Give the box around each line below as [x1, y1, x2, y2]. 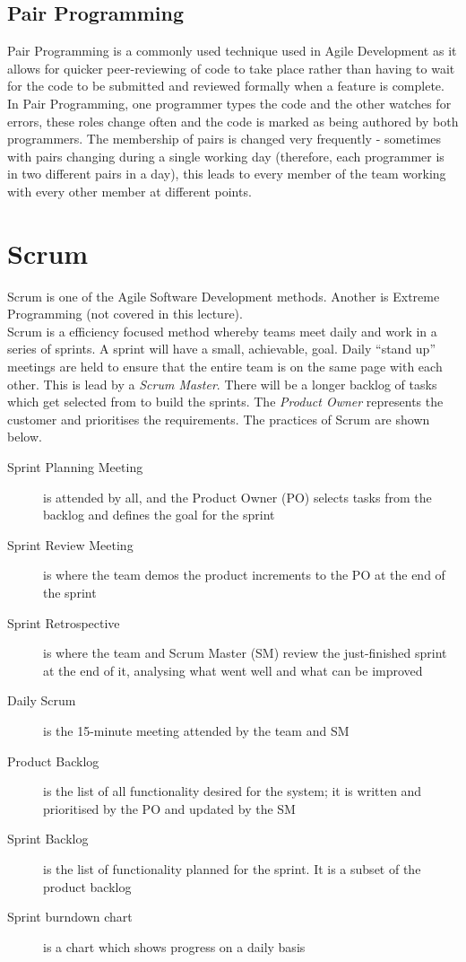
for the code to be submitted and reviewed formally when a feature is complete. [7, 76, 444, 95]
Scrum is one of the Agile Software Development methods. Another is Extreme [7, 286, 440, 305]
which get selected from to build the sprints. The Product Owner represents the [7, 392, 444, 411]
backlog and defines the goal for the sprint [43, 505, 275, 524]
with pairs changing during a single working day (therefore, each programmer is [7, 146, 444, 165]
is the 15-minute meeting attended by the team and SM [43, 721, 349, 739]
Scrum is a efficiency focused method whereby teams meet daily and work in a [7, 321, 437, 340]
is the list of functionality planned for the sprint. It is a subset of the [43, 859, 421, 878]
